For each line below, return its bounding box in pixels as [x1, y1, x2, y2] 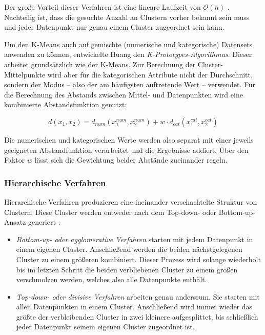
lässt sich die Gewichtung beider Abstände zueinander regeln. [34, 154, 228, 165]
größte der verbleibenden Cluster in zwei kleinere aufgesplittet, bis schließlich [16, 311, 258, 322]
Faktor [4, 154, 25, 165]
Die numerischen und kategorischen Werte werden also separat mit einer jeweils [4, 134, 254, 145]
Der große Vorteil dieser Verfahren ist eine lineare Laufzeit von [4, 2, 201, 12]
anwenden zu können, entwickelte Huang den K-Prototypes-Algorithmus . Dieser [4, 49, 252, 60]
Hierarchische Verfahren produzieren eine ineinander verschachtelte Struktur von [4, 196, 257, 207]
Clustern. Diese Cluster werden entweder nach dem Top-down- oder [4, 206, 216, 217]
